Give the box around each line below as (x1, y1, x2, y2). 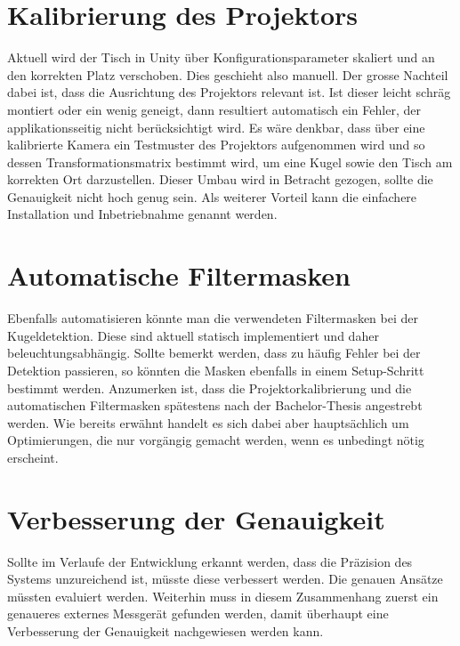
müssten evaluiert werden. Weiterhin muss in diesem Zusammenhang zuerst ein (7, 586, 439, 605)
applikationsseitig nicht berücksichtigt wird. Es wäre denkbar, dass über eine (7, 117, 425, 136)
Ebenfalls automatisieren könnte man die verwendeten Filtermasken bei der (7, 309, 418, 327)
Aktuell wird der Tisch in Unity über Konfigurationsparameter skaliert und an (7, 48, 435, 67)
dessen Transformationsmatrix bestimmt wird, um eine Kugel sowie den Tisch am (7, 152, 453, 171)
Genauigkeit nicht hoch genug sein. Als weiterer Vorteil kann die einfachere (7, 187, 417, 206)
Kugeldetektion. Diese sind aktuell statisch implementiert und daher (7, 326, 379, 344)
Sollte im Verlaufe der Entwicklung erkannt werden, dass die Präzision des (7, 552, 413, 570)
